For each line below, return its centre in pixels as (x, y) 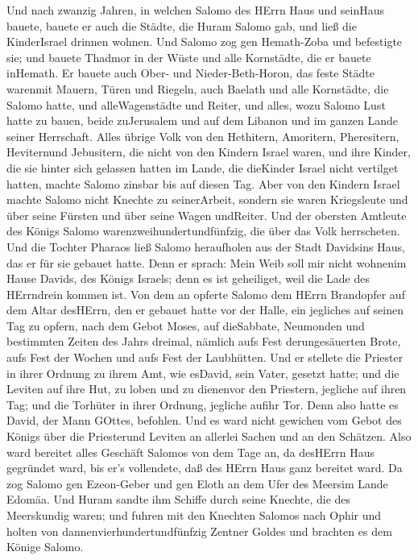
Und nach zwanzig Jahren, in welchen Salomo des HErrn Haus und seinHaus (196, 10)
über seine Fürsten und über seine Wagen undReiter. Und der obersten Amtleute (207, 215)
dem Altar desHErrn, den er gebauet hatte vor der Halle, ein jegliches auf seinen (205, 310)
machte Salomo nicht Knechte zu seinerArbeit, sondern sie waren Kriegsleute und (207, 199)
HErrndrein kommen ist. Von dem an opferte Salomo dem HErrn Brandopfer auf (206, 294)
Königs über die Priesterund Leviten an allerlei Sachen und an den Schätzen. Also (209, 436)
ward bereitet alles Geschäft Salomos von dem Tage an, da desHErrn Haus (190, 452)
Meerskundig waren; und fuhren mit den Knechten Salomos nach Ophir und (194, 515)
